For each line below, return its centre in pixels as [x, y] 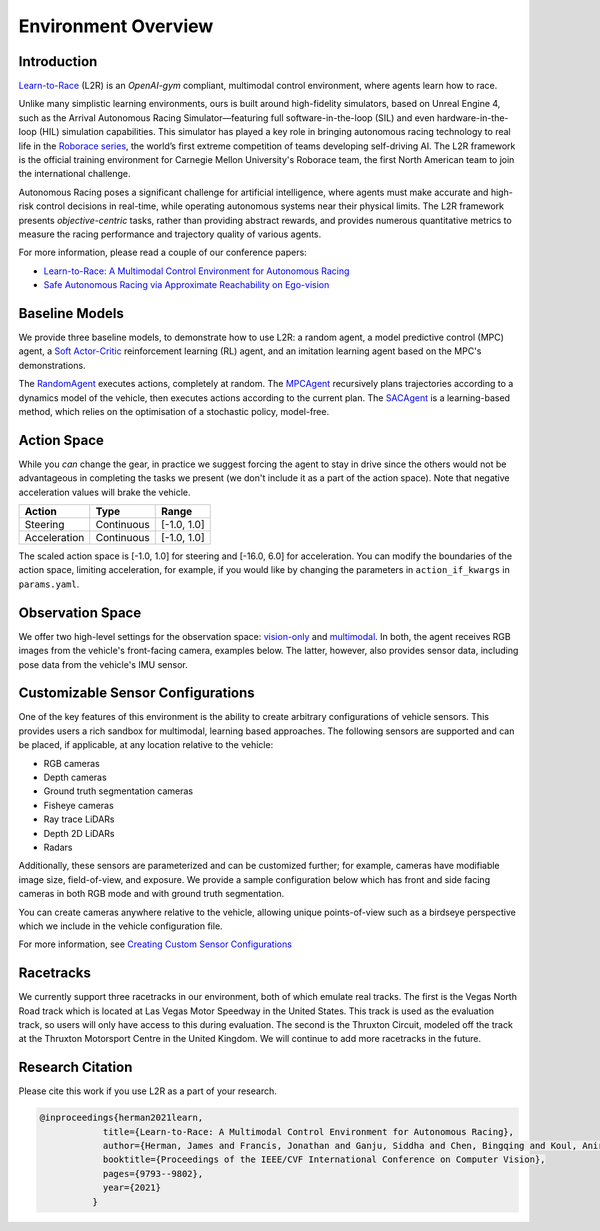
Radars [58, 847]
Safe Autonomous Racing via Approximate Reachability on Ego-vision [186, 285]
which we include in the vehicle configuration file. [121, 926]
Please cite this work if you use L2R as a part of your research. [147, 1091]
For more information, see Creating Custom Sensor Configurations [155, 944]
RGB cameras [71, 763]
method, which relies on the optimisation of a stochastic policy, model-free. [174, 411]
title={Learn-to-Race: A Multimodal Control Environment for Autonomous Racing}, [308, 1131]
